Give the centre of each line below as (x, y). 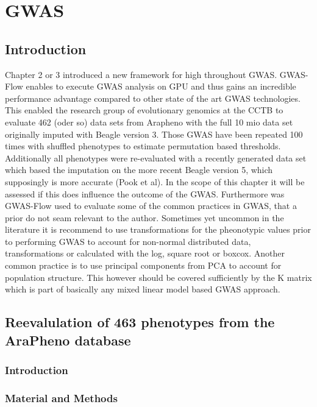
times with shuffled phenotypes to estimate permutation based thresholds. (143, 146)
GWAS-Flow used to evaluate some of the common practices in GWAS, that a (151, 206)
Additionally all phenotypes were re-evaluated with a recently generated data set (156, 157)
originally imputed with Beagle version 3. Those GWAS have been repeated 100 (154, 134)
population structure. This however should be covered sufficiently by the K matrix (158, 277)
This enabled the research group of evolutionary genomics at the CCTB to (144, 110)
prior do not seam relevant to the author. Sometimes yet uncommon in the (144, 217)
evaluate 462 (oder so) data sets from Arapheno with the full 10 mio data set (149, 122)
